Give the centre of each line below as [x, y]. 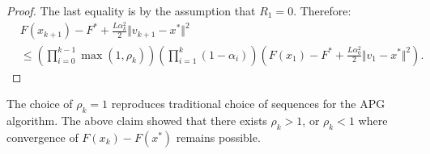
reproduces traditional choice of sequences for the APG [248, 104]
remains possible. [218, 137]
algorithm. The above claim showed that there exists [137, 120]
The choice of [40, 104]
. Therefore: [322, 10]
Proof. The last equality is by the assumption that [131, 10]
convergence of [43, 137]
